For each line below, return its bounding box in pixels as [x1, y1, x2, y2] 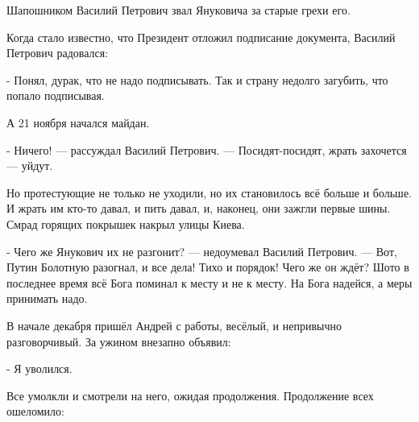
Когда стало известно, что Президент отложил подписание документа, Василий [6, 28, 396, 45]
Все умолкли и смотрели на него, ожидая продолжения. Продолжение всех [6, 387, 374, 403]
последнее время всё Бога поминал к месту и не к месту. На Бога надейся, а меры [6, 274, 413, 291]
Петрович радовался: [6, 44, 109, 61]
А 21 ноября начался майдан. [6, 114, 150, 130]
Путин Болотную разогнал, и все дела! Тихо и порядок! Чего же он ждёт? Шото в [6, 259, 409, 275]
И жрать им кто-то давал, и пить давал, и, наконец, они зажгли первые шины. [6, 200, 391, 217]
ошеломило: [6, 403, 64, 420]
